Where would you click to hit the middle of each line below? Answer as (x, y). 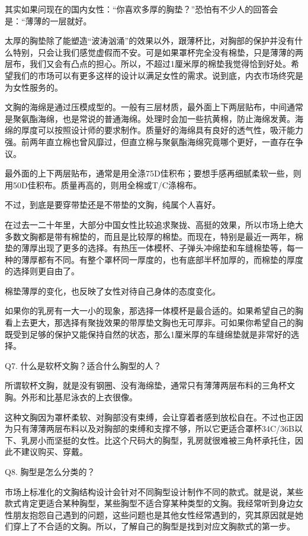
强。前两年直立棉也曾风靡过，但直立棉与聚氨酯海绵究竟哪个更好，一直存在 (150, 141)
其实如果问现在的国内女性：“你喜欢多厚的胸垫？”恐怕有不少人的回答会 (142, 9)
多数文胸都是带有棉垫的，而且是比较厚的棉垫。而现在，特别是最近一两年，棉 (154, 236)
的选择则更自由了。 (42, 271)
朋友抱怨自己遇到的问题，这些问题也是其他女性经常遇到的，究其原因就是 (154, 514)
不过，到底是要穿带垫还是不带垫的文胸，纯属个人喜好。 (113, 205)
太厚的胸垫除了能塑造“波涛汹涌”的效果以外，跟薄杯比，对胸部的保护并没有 (150, 41)
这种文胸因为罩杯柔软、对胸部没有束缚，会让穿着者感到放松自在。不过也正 (150, 417)
